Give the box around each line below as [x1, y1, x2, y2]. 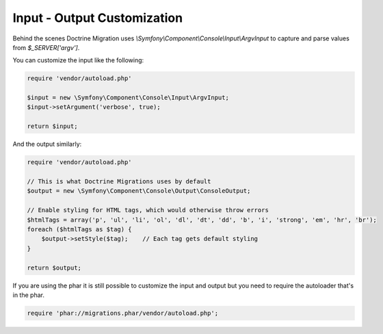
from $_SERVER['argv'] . [12, 43, 80, 51]
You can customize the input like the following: [12, 56, 144, 64]
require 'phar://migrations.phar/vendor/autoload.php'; [27, 309, 219, 317]
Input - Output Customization [12, 10, 183, 25]
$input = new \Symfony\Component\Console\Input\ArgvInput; [27, 94, 229, 102]
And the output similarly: [12, 140, 82, 149]
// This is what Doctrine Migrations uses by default [27, 178, 211, 185]
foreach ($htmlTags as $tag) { [27, 225, 133, 233]
